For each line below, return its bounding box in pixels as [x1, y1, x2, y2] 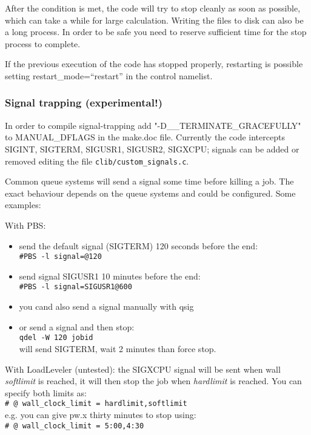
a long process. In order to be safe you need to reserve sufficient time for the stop [5, 25, 307, 38]
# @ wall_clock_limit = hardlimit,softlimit [5, 399, 187, 408]
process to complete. [5, 37, 81, 50]
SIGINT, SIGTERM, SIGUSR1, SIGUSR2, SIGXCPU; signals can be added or [5, 142, 299, 155]
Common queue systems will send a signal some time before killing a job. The [5, 175, 294, 188]
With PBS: [5, 219, 46, 231]
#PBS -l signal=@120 [19, 252, 102, 261]
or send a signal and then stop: [19, 320, 135, 333]
